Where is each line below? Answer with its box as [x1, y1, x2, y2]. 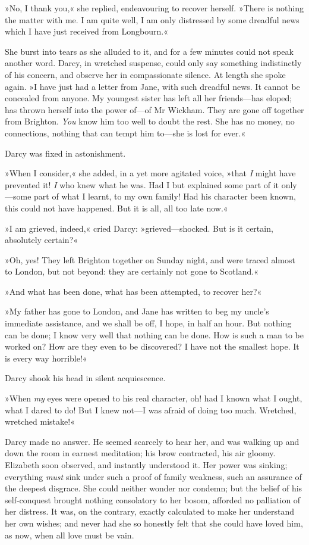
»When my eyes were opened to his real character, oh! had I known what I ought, [5, 392, 302, 404]
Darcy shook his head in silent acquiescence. [5, 372, 166, 384]
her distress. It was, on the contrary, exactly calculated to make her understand [5, 505, 295, 518]
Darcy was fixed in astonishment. [5, 147, 126, 159]
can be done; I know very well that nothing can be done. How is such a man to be [5, 328, 304, 341]
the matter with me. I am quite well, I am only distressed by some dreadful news [5, 13, 299, 26]
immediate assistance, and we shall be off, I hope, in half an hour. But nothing [5, 317, 292, 329]
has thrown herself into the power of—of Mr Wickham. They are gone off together [5, 103, 304, 116]
